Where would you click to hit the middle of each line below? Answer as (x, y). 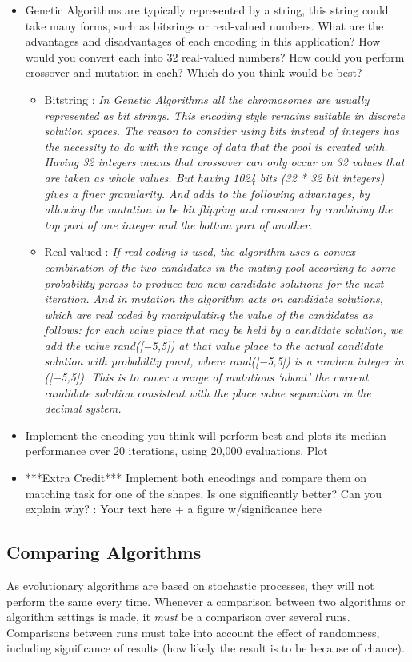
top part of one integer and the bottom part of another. (178, 224)
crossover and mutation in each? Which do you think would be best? (194, 72)
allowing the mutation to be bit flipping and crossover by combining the (218, 209)
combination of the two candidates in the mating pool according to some (220, 267)
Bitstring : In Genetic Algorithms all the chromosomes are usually (207, 99)
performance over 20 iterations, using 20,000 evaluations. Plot (176, 451)
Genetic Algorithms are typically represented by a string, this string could (207, 10)
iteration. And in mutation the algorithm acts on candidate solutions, (214, 299)
